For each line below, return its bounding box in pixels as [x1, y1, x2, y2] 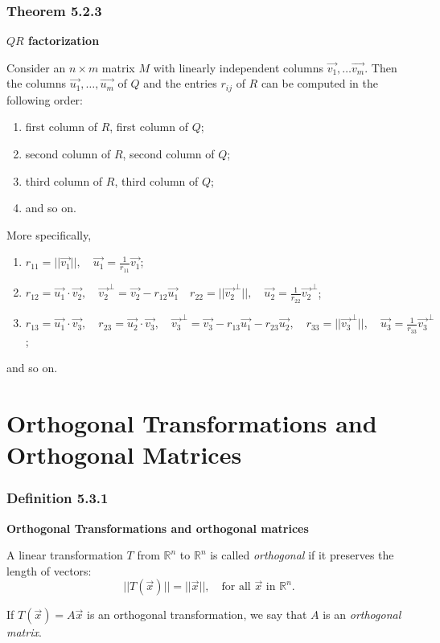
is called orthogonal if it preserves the [210, 547, 394, 563]
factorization [28, 32, 100, 49]
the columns [6, 75, 66, 92]
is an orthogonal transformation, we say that [87, 606, 307, 623]
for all [221, 581, 251, 593]
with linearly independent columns [153, 59, 323, 76]
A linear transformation [6, 547, 123, 563]
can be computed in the [261, 75, 378, 92]
